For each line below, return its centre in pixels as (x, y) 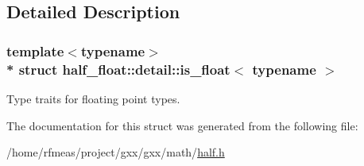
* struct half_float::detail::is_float (118, 69)
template (35, 50)
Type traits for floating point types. (93, 98)
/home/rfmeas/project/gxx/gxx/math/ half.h (116, 152)
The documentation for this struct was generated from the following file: (182, 125)
